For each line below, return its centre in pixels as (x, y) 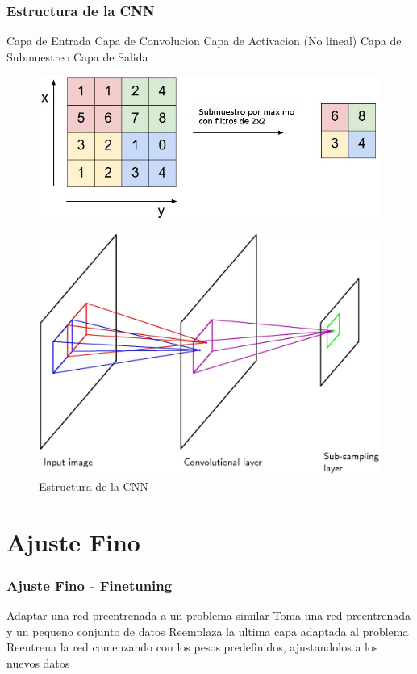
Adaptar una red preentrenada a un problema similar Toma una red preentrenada (208, 615)
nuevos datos (38, 662)
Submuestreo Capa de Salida (77, 56)
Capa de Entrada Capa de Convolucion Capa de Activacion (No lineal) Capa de (204, 41)
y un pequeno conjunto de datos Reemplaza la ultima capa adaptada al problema (208, 631)
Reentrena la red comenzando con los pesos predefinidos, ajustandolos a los (192, 647)
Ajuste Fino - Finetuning (90, 585)
